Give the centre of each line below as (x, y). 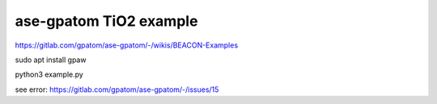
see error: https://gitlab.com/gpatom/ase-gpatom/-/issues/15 (117, 89)
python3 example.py (49, 75)
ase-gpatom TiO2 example (106, 21)
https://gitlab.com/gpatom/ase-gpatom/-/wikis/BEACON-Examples (127, 45)
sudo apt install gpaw (51, 60)
